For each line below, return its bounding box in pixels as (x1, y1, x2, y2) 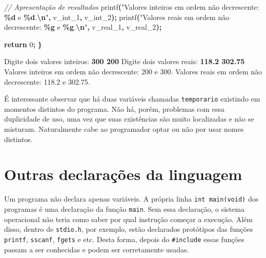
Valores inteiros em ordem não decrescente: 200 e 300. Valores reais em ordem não (4, 66, 262, 76)
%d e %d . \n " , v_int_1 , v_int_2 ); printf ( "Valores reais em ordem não (4, 11, 230, 22)
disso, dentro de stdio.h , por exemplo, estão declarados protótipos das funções (4, 224, 253, 234)
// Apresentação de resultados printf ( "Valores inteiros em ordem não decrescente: (4, 2, 259, 12)
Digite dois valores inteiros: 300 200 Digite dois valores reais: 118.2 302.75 (4, 56, 245, 67)
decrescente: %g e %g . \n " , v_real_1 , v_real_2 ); (4, 22, 162, 32)
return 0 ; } (4, 38, 42, 49)
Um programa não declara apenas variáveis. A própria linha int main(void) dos (4, 193, 259, 204)
